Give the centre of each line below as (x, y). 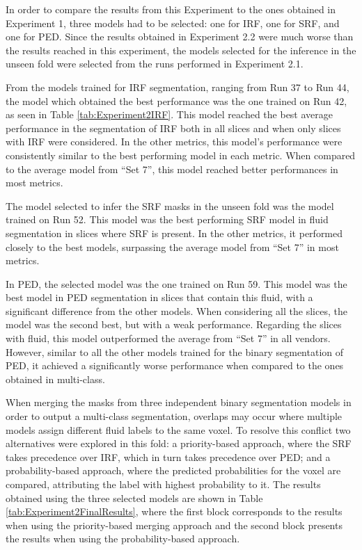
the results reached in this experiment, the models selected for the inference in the (181, 50)
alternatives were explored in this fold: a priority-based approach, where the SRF (179, 443)
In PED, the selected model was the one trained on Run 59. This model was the (176, 283)
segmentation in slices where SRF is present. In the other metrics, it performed (174, 233)
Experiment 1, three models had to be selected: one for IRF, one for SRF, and (173, 23)
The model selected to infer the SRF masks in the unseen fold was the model (170, 205)
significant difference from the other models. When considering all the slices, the (176, 310)
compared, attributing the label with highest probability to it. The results (163, 484)
